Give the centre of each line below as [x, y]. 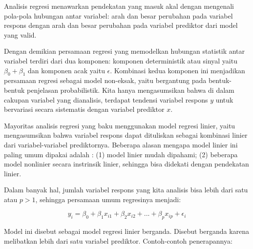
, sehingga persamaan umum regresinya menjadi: [108, 199]
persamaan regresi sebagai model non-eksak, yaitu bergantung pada [105, 80]
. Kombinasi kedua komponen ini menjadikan [178, 70]
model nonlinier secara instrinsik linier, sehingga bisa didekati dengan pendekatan [126, 164]
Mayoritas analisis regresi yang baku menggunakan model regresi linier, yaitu [120, 125]
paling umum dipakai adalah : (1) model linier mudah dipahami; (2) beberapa [121, 154]
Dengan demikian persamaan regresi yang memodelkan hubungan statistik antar [125, 51]
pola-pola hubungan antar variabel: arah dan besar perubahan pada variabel [118, 15]
